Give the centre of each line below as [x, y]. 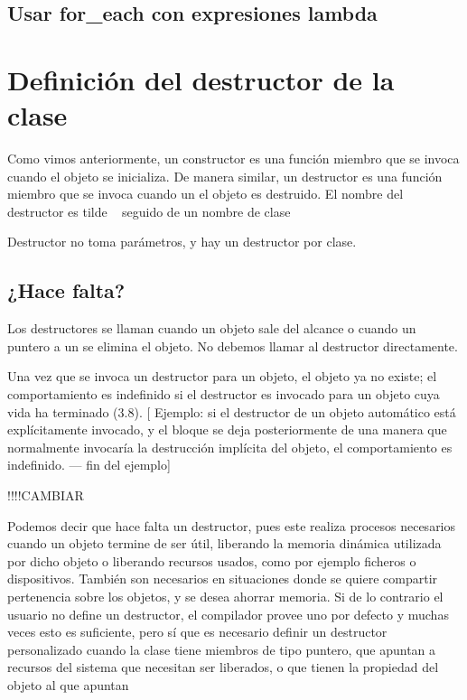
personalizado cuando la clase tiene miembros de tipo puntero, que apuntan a [222, 649]
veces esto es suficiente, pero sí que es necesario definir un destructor [197, 632]
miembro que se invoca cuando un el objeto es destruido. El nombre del [205, 194]
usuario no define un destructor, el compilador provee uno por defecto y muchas [228, 614]
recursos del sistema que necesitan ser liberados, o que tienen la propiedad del [223, 667]
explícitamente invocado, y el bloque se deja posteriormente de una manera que [227, 429]
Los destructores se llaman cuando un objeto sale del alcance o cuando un [212, 328]
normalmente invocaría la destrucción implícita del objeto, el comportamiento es [230, 447]
